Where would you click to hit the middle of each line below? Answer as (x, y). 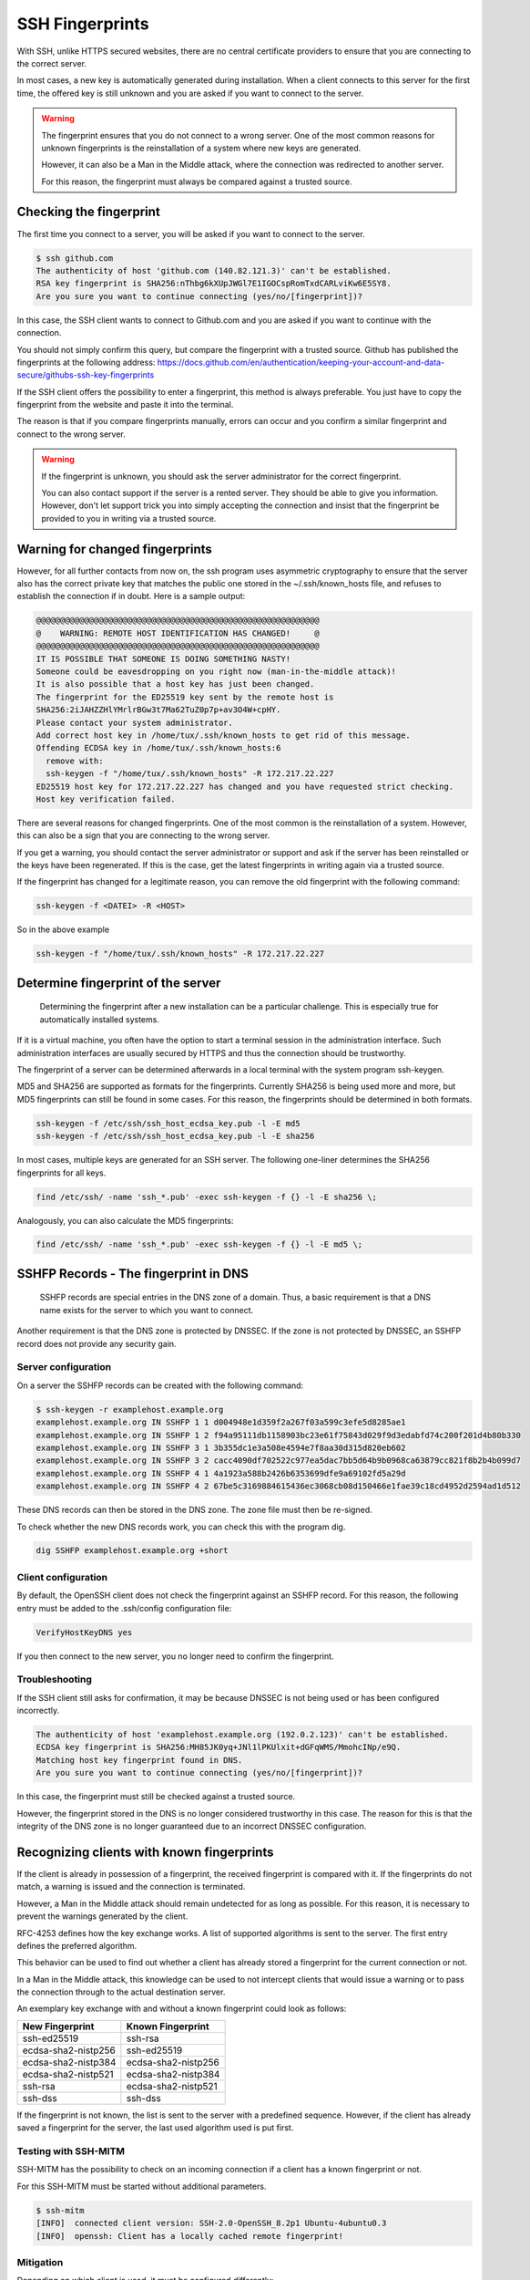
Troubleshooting (55, 1680)
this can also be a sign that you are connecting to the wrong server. (143, 835)
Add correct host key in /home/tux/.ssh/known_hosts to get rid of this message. (224, 735)
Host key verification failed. (106, 799)
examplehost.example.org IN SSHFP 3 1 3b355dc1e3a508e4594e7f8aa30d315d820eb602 (221, 1447)
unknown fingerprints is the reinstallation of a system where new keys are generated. (201, 148)
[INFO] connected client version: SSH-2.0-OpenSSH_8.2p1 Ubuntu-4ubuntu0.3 (211, 2223)
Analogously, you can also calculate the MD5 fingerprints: (125, 1220)
